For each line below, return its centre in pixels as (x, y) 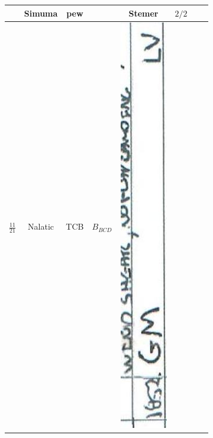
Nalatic (41, 226)
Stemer (143, 13)
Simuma (41, 13)
